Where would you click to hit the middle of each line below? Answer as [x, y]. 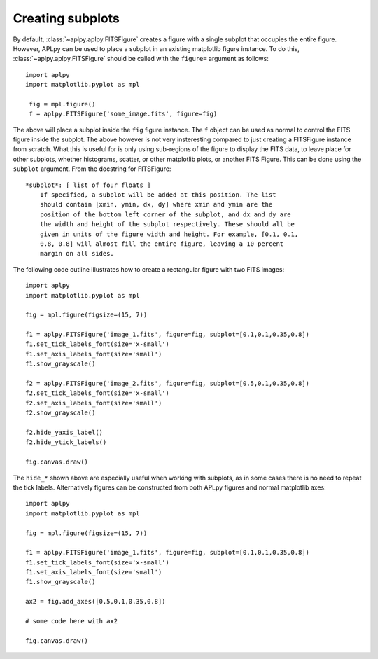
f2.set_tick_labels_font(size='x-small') [97, 393]
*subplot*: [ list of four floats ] [88, 185]
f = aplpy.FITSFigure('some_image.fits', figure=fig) [123, 114]
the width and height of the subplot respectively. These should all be [167, 224]
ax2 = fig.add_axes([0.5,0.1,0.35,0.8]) [96, 602]
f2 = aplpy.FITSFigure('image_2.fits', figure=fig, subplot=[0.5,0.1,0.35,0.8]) [168, 384]
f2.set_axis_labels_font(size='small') [94, 403]
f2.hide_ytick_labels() [66, 442]
